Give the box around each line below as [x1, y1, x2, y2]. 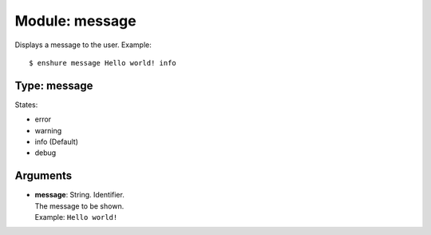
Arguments [14, 169, 73, 183]
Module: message [14, 12, 136, 30]
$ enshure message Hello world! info [29, 58, 177, 67]
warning [34, 125, 62, 135]
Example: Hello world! [34, 213, 118, 222]
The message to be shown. [34, 201, 125, 211]
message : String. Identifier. [34, 190, 125, 200]
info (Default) [34, 137, 79, 147]
